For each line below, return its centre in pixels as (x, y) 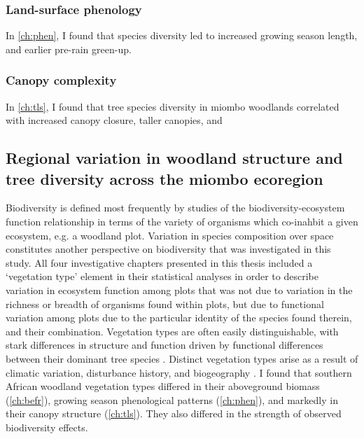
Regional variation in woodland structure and (174, 158)
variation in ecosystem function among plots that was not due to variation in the (179, 290)
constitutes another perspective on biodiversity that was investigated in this (168, 249)
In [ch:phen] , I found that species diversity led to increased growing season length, (182, 35)
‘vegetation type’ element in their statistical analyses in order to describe (162, 276)
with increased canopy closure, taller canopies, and (114, 120)
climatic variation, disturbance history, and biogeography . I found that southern (179, 372)
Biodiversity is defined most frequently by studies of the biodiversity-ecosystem (175, 208)
